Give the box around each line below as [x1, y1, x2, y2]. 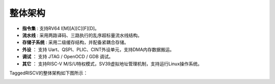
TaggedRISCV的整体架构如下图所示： [9, 70, 88, 76]
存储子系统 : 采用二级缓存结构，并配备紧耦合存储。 [22, 39, 129, 46]
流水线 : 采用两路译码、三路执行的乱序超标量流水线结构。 [22, 32, 142, 38]
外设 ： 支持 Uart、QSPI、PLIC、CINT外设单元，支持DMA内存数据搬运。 [22, 46, 175, 53]
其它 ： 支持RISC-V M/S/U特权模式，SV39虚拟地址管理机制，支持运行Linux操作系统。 [22, 61, 202, 67]
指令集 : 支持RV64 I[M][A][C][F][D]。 [22, 25, 99, 31]
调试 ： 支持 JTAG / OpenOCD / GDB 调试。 [22, 54, 114, 60]
